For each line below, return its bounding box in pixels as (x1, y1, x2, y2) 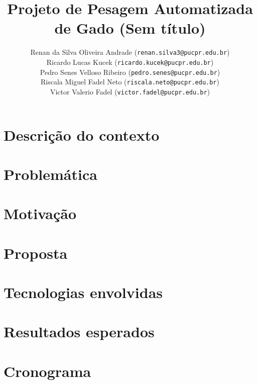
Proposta (4, 242, 68, 263)
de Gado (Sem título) (54, 18, 206, 38)
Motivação (4, 203, 77, 224)
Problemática (4, 163, 97, 184)
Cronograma (4, 360, 91, 381)
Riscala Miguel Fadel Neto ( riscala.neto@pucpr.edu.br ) (40, 76, 219, 87)
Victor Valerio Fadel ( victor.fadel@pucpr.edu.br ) (50, 86, 210, 97)
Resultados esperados (4, 321, 155, 342)
